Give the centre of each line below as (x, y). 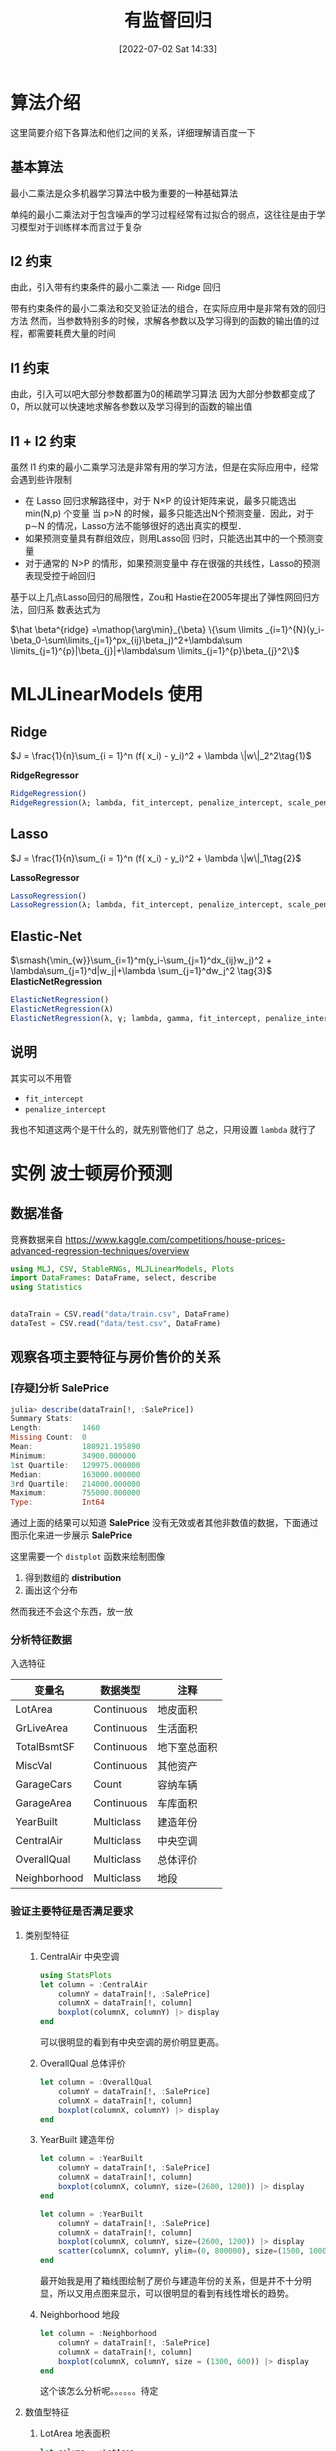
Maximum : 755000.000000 (75, 1493)
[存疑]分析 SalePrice (60, 1388)
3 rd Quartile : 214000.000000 (75, 1484)
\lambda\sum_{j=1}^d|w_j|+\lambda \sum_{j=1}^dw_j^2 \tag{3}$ (141, 971)
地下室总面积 (187, 1748)
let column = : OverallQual (96, 2082)
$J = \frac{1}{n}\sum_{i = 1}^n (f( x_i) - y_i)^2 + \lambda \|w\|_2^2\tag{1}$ (161, 755)
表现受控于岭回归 (60, 575)
